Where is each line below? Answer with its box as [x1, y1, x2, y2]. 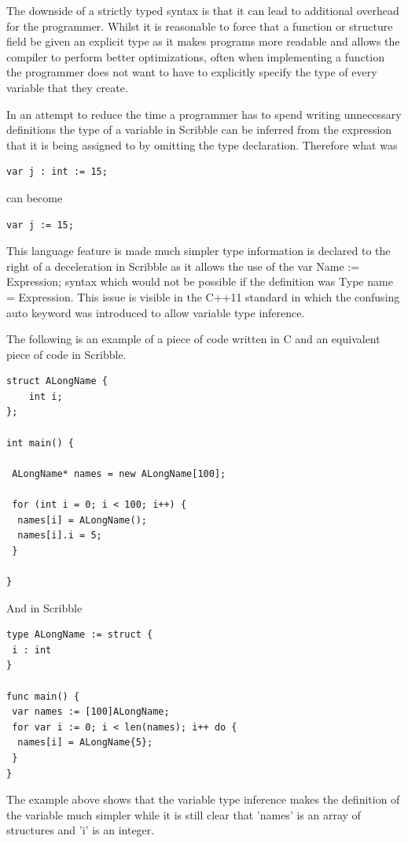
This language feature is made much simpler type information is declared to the [6, 242, 391, 259]
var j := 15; [6, 219, 74, 231]
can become [6, 189, 63, 205]
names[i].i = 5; [17, 530, 102, 542]
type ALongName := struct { [6, 629, 153, 641]
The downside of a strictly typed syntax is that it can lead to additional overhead [6, 2, 399, 18]
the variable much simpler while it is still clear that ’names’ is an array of [6, 806, 361, 823]
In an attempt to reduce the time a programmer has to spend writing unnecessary [6, 105, 402, 122]
